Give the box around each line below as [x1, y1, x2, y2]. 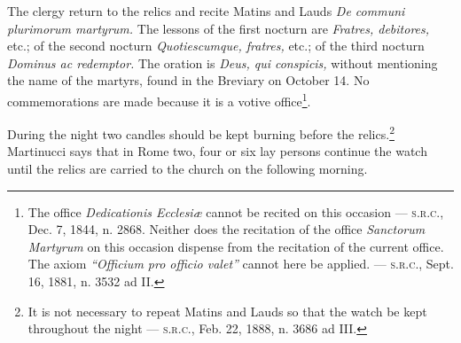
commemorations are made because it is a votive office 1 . [7, 89, 311, 110]
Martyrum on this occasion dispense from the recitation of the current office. [27, 237, 444, 255]
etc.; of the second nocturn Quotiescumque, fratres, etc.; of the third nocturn [7, 36, 425, 55]
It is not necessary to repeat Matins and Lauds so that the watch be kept [27, 301, 427, 320]
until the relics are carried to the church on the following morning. [7, 160, 368, 178]
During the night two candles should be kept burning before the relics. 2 [7, 122, 395, 143]
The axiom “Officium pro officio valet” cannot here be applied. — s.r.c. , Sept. [27, 254, 454, 273]
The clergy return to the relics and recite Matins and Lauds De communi [7, 2, 405, 19]
